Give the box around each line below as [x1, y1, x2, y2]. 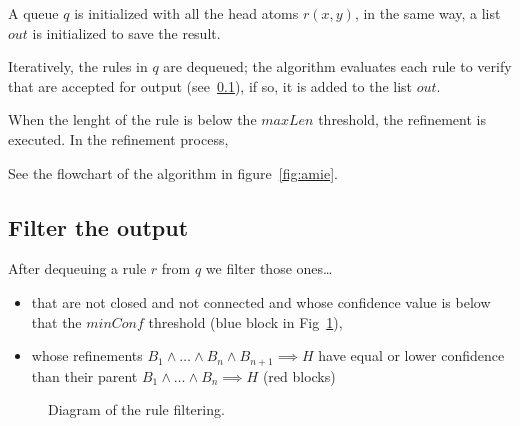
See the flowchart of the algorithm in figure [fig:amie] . [8, 162, 338, 183]
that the [31, 311, 82, 332]
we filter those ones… [205, 258, 333, 279]
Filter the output [8, 211, 189, 242]
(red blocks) [262, 365, 336, 386]
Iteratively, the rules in [8, 56, 148, 77]
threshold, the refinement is [318, 109, 486, 130]
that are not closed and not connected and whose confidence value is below [31, 291, 491, 312]
